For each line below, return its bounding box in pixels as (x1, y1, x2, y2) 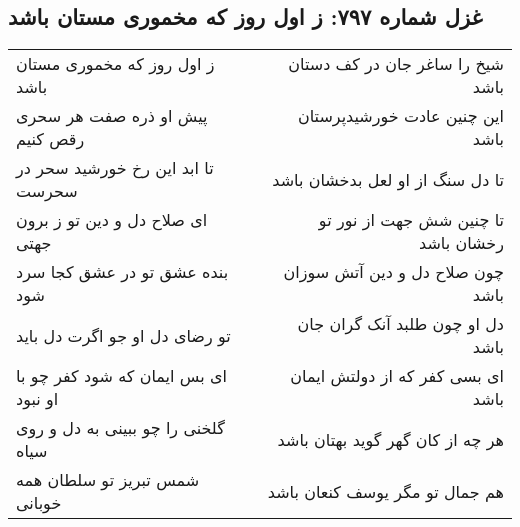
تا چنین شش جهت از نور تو (318, 208, 504, 232)
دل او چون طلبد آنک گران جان (297, 312, 504, 336)
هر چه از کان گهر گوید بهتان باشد (277, 427, 504, 451)
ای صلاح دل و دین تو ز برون (16, 208, 208, 232)
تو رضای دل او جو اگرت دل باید (16, 323, 231, 347)
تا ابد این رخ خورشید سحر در (16, 156, 214, 180)
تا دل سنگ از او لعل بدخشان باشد (272, 167, 504, 191)
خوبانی (16, 491, 62, 515)
